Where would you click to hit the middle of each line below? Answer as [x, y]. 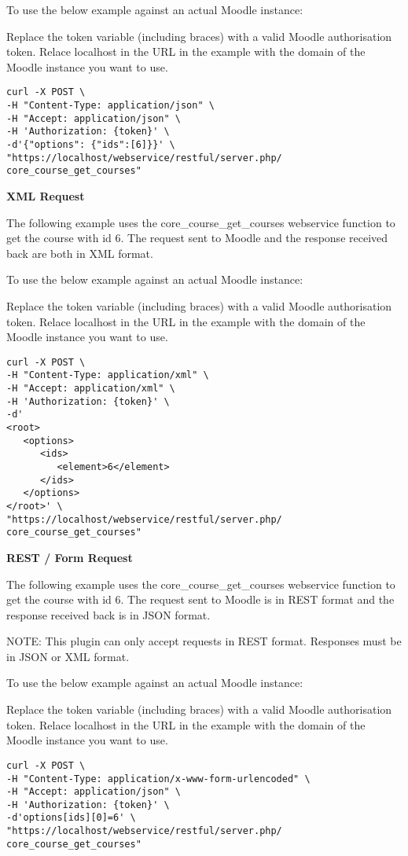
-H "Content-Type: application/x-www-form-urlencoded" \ [158, 779]
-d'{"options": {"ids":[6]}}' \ [91, 145]
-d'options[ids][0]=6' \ [71, 818]
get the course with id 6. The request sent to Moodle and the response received [197, 238]
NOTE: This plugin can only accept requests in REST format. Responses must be [204, 641]
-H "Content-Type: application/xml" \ [108, 375]
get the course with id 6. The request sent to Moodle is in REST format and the [200, 599]
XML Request [46, 195]
